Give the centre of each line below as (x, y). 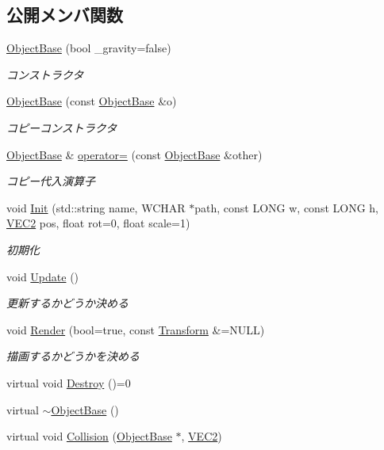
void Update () (43, 276)
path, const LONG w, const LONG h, (286, 207)
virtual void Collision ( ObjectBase (89, 436)
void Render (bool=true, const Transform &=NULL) (136, 329)
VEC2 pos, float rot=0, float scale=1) (98, 223)
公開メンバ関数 (65, 15)
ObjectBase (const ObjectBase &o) (92, 101)
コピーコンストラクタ (62, 127)
